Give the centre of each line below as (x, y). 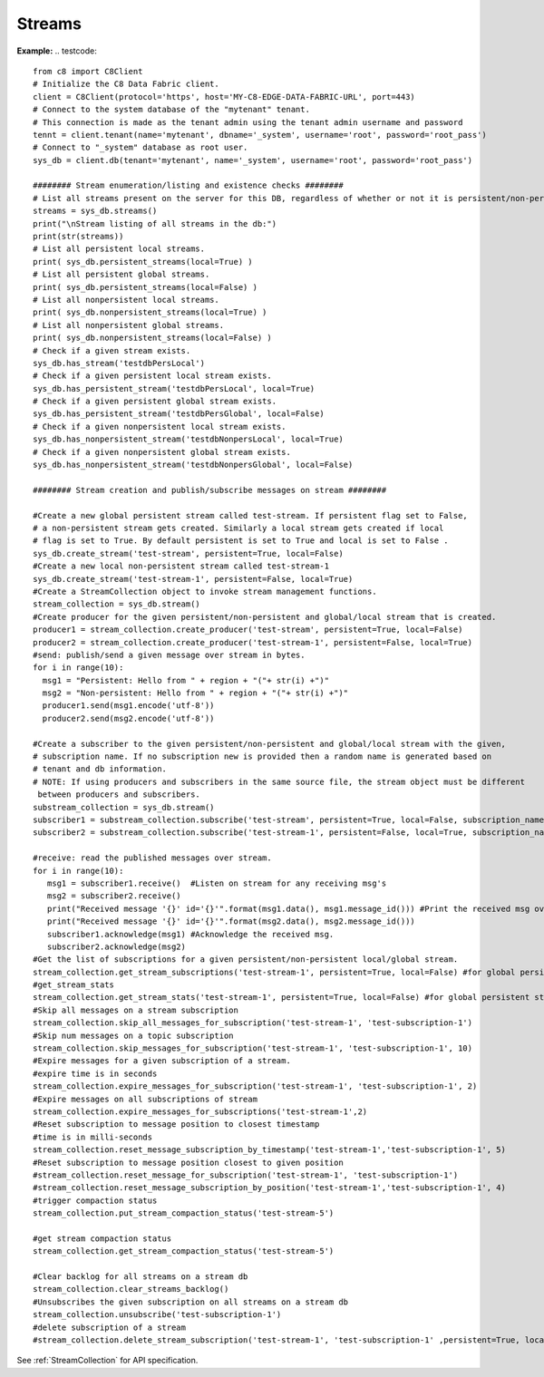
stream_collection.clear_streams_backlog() (131, 1289)
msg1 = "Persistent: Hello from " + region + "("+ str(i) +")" (186, 680)
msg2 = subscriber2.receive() (114, 896)
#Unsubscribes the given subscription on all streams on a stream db (191, 1302)
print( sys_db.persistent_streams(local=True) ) (143, 262)
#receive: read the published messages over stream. (152, 858)
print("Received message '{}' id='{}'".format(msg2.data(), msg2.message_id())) (231, 921)
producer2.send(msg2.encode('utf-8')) (128, 718)
